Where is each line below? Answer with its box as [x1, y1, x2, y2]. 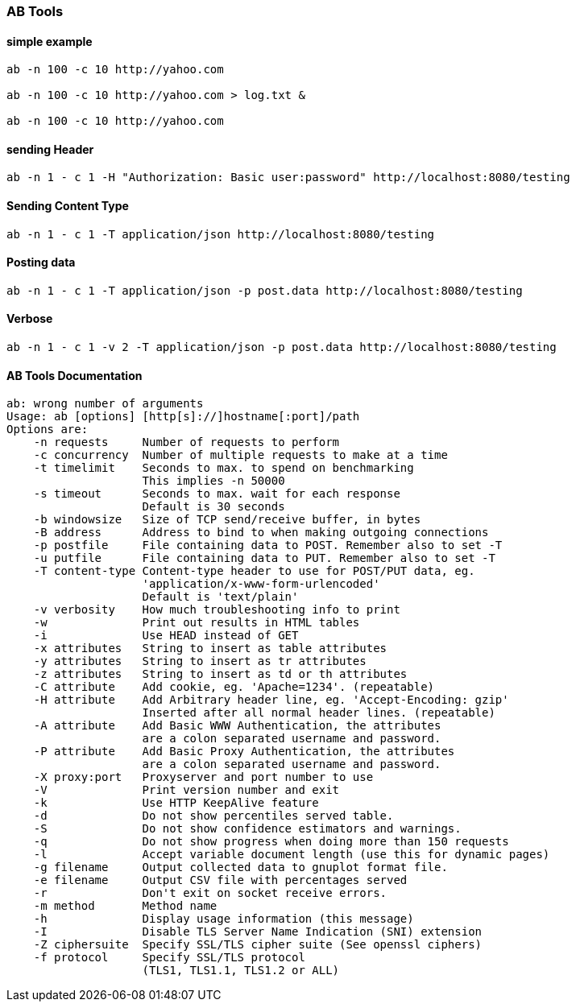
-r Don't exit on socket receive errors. [33, 886, 387, 900]
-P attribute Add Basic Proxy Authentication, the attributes [33, 745, 455, 758]
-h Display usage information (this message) [33, 912, 414, 926]
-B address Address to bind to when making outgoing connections [33, 526, 489, 539]
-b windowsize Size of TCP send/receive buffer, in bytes [33, 513, 421, 527]
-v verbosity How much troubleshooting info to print [33, 603, 400, 617]
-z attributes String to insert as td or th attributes [33, 667, 408, 681]
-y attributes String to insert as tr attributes [33, 655, 367, 668]
